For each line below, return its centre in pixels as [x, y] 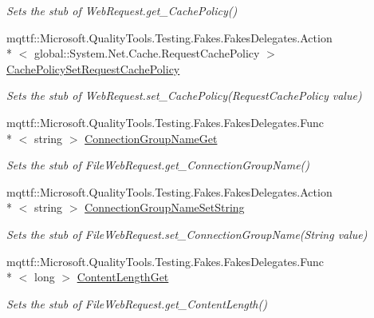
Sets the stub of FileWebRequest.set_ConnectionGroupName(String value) [187, 234]
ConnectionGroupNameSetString [165, 207]
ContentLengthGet [123, 277]
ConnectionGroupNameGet [151, 138]
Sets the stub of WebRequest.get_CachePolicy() [122, 10]
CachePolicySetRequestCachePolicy [93, 68]
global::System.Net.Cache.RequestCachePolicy [147, 53]
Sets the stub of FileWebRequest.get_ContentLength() [137, 303]
